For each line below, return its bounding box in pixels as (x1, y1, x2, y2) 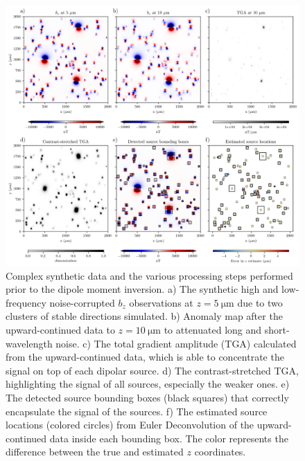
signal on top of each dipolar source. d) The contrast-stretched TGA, (6, 363, 299, 377)
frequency (6, 295, 46, 309)
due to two (237, 295, 283, 309)
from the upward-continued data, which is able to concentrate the (6, 350, 284, 364)
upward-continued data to (6, 322, 115, 336)
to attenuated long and (164, 322, 262, 336)
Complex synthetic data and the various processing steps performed (6, 268, 293, 282)
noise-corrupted (49, 295, 115, 309)
